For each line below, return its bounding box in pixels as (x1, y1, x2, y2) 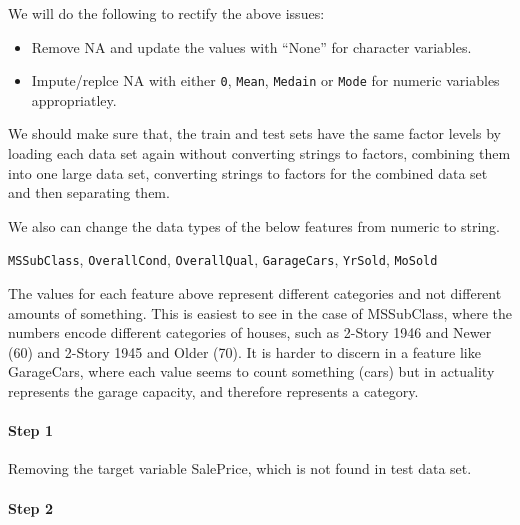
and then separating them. (8, 182, 170, 203)
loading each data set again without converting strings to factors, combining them (8, 143, 511, 164)
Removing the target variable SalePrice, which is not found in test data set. (8, 458, 472, 479)
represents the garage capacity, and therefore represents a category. (8, 381, 419, 402)
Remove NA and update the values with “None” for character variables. (31, 36, 472, 57)
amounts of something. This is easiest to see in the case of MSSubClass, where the (8, 302, 512, 323)
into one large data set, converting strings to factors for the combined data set (8, 162, 488, 183)
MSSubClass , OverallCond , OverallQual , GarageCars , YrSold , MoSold (8, 249, 438, 270)
